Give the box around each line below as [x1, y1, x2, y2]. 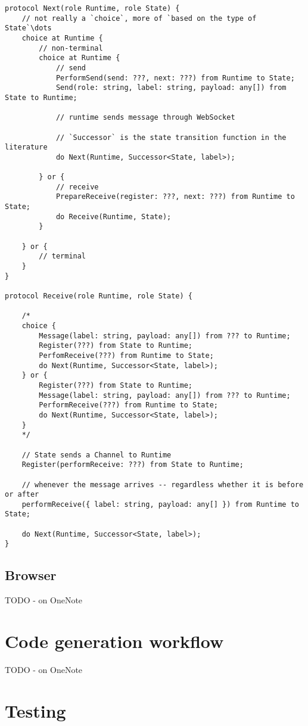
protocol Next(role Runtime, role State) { [5, 4, 180, 13]
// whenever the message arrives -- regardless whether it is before [21, 480, 304, 489]
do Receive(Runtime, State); [55, 212, 172, 221]
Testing [5, 698, 66, 722]
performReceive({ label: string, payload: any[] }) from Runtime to [21, 500, 299, 509]
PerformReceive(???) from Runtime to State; [39, 401, 218, 410]
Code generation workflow [5, 629, 224, 653]
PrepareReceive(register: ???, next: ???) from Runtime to [55, 192, 295, 201]
